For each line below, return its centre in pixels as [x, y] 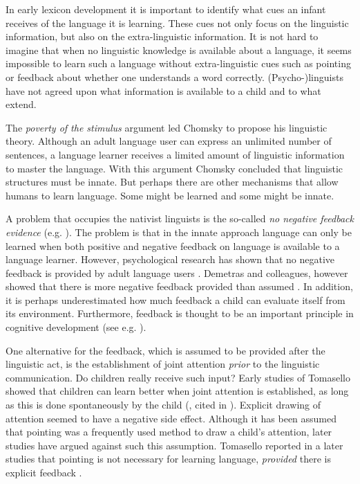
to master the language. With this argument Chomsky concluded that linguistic [174, 168]
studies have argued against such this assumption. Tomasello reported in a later [174, 445]
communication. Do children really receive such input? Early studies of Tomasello [178, 377]
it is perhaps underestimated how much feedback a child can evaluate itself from [176, 299]
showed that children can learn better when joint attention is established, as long [177, 391]
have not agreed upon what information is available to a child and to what [163, 90]
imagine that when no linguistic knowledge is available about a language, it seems [179, 50]
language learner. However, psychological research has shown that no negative [170, 259]
